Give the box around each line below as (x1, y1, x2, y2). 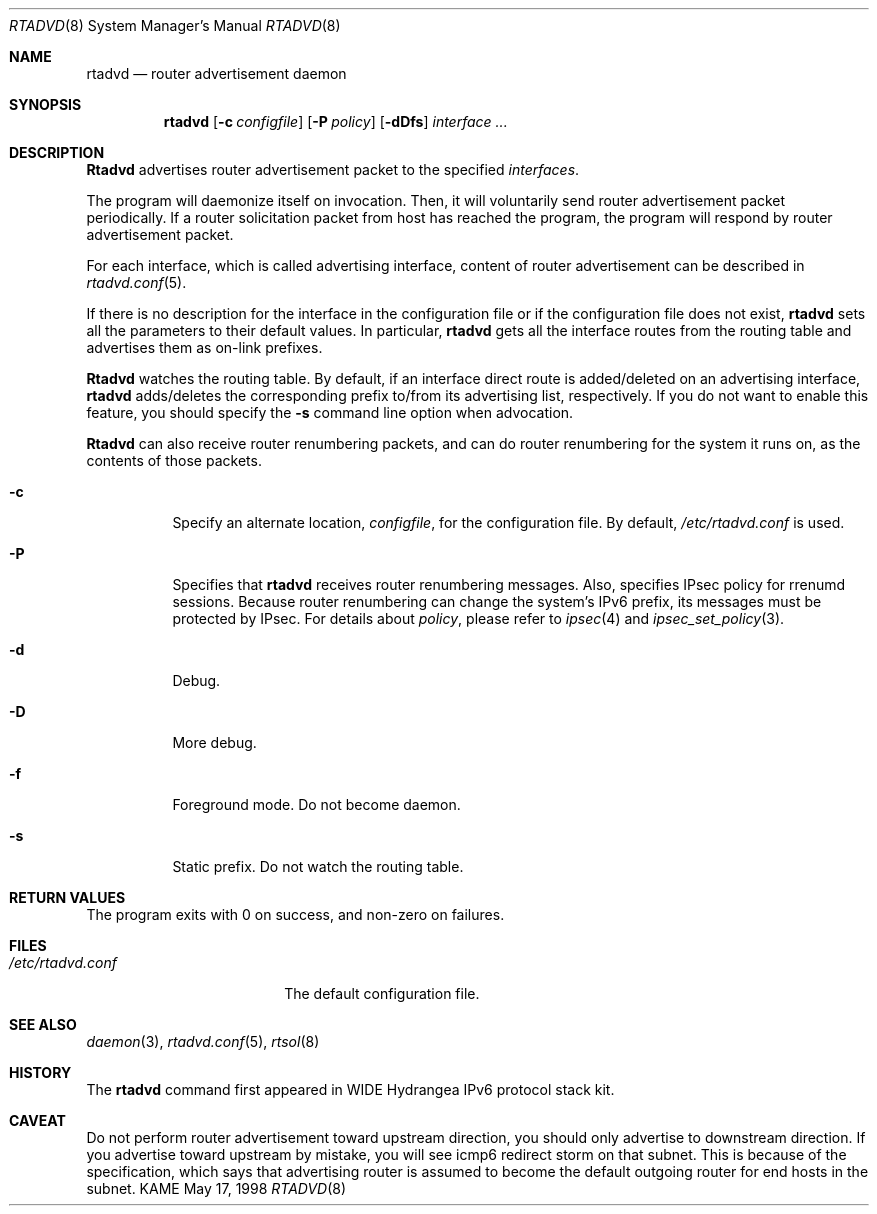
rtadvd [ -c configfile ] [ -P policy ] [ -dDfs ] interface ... (163, 113, 508, 130)
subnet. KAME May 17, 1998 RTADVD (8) (86, 1180, 347, 1197)
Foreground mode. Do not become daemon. (172, 796, 461, 813)
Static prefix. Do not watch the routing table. (172, 858, 464, 875)
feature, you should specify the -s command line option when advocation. (86, 404, 574, 421)
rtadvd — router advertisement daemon (86, 65, 347, 82)
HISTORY (9, 1064, 72, 1081)
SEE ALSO (9, 1016, 77, 1033)
